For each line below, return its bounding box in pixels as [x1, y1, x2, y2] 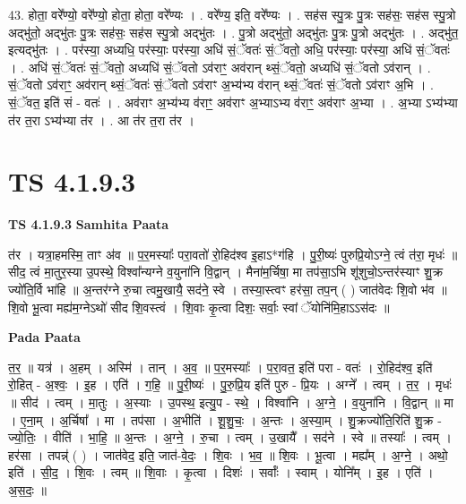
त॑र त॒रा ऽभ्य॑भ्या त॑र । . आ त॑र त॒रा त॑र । [8, 110, 194, 129]
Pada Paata [8, 328, 81, 346]
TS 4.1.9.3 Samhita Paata [8, 215, 169, 234]
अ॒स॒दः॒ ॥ [8, 481, 47, 499]
